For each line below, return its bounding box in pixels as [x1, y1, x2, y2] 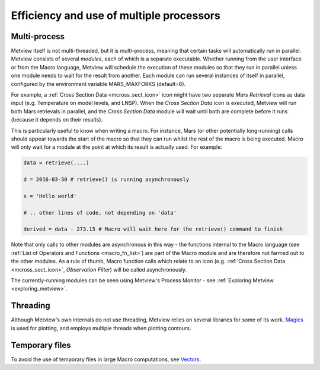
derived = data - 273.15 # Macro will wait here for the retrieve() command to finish [23, 226, 283, 232]
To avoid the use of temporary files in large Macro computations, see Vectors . [11, 356, 201, 363]
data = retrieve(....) [23, 160, 89, 166]
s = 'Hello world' [23, 193, 77, 199]
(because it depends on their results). [11, 116, 103, 123]
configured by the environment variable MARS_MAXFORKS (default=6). [11, 80, 186, 87]
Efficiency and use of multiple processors [11, 9, 220, 22]
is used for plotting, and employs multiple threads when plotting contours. [11, 324, 191, 331]
